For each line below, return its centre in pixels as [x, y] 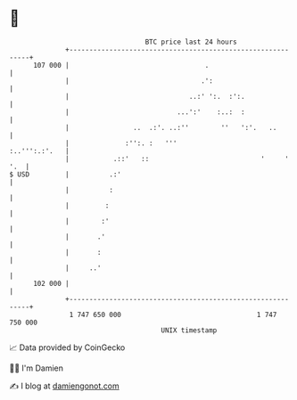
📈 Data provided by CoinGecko [67, 347]
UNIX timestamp [189, 330]
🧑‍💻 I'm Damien [37, 368]
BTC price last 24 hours [191, 42]
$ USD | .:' [66, 174]
